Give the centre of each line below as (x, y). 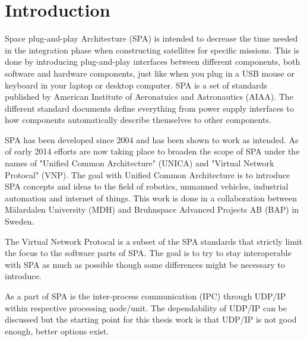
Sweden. (20, 221)
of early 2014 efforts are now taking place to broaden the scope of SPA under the (152, 151)
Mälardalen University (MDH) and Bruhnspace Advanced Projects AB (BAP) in (152, 209)
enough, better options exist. (57, 331)
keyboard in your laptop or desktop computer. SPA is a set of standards (136, 85)
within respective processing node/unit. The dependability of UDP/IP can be (146, 307)
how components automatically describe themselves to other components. (138, 120)
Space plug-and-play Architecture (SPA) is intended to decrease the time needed (151, 38)
